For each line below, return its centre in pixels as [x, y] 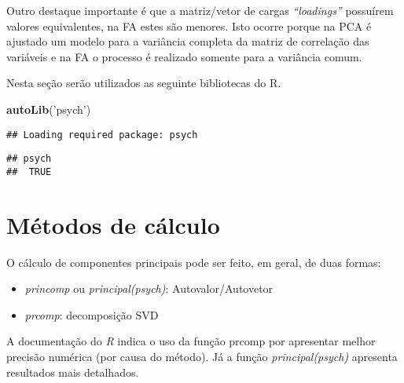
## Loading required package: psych [102, 135]
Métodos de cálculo [113, 224]
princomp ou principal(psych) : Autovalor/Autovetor [149, 288]
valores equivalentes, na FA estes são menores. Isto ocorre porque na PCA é [189, 26]
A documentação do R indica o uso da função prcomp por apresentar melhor [191, 341]
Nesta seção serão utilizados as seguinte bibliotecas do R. [144, 83]
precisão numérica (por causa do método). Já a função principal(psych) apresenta [202, 357]
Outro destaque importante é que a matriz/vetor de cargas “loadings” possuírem [200, 10]
